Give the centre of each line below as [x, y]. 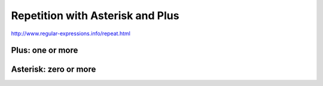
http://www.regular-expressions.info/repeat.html [71, 33]
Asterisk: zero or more [54, 70]
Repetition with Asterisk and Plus [95, 16]
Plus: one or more [45, 50]
